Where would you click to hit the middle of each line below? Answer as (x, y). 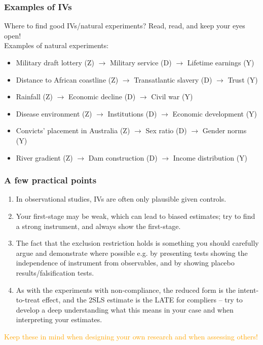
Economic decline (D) (102, 97)
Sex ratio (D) (166, 130)
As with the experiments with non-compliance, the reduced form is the (126, 290)
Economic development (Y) (215, 113)
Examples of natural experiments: (57, 45)
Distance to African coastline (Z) (67, 79)
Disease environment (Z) (54, 113)
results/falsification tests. (55, 272)
